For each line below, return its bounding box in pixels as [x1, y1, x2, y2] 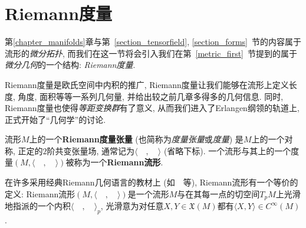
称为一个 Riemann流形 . [74, 156, 163, 168]
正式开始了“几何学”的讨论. [5, 113, 106, 125]
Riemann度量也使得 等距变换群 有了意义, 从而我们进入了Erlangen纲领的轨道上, [5, 102, 300, 114]
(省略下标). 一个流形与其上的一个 [163, 144, 291, 157]
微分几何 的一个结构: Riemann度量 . [5, 58, 136, 71]
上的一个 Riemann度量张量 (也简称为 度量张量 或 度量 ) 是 [29, 133, 244, 145]
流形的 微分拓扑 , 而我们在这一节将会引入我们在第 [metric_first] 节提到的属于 [5, 47, 298, 59]
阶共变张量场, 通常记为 [47, 144, 135, 157]
